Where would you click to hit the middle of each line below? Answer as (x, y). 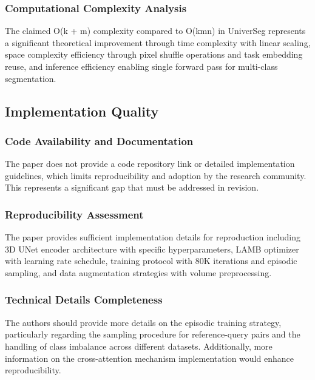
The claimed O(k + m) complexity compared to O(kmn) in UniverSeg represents (155, 31)
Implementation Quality (82, 111)
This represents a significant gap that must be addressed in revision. (132, 187)
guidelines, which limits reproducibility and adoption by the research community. (156, 175)
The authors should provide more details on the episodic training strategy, (143, 322)
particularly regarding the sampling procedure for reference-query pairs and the (153, 334)
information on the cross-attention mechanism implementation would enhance (149, 358)
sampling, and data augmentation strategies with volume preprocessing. (138, 272)
